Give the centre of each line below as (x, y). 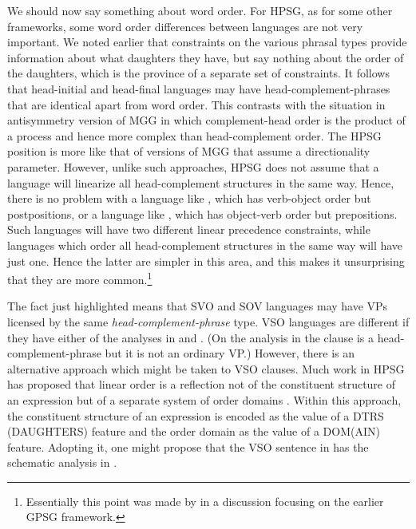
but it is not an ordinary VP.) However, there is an (230, 353)
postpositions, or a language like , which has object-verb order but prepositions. (202, 213)
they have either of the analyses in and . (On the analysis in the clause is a (190, 337)
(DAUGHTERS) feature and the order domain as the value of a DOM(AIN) (194, 431)
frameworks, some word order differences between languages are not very (185, 26)
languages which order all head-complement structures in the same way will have (205, 245)
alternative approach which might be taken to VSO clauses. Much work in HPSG (206, 368)
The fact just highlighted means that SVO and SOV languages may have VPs (198, 306)
